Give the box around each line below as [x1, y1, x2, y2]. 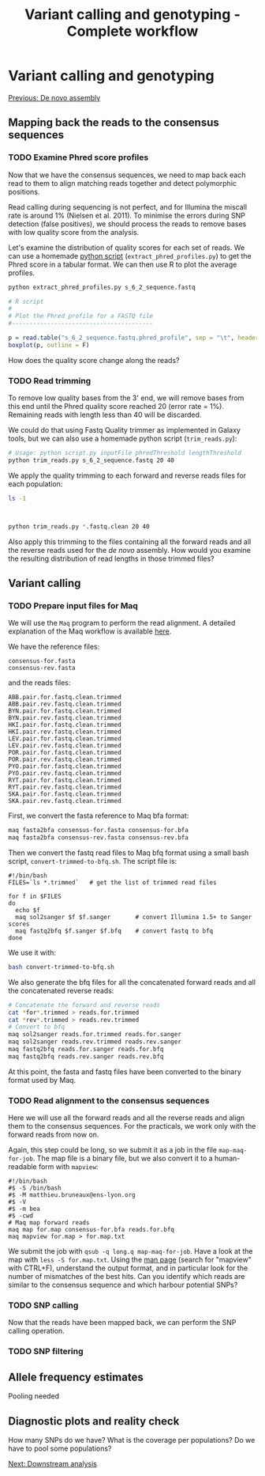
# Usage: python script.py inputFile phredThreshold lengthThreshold [8, 449, 242, 457]
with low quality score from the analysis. [8, 227, 140, 237]
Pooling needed [8, 1391, 60, 1401]
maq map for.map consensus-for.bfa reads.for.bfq [8, 1226, 175, 1234]
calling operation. [8, 1327, 65, 1336]
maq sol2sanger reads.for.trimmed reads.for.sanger [8, 1031, 181, 1039]
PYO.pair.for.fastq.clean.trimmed [8, 763, 122, 770]
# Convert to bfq [8, 1023, 65, 1031]
